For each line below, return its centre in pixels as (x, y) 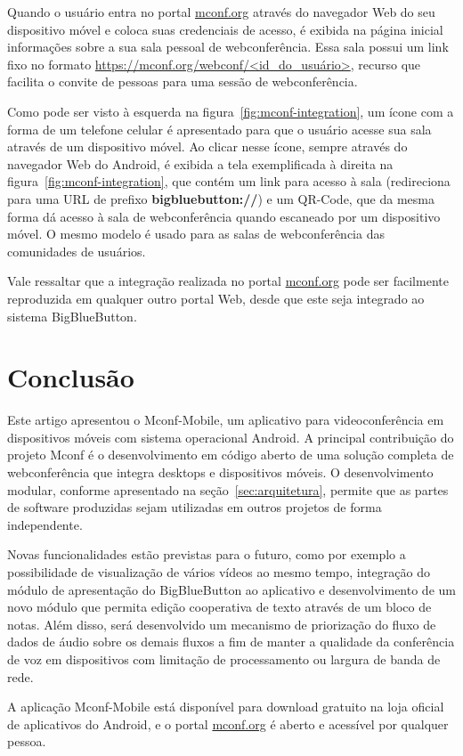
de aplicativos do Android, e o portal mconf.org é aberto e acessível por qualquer (228, 723)
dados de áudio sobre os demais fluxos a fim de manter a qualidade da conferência (231, 642)
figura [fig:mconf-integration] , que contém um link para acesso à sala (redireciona (229, 181)
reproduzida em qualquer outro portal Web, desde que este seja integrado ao (216, 298)
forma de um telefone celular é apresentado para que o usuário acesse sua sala (219, 129)
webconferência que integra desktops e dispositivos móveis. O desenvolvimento (220, 472)
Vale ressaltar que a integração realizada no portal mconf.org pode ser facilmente (228, 281)
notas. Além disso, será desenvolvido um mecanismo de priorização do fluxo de (222, 624)
